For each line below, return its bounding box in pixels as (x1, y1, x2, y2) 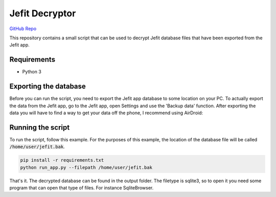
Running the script (9, 123, 70, 132)
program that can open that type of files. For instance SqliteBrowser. (9, 184, 154, 191)
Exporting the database (9, 82, 86, 91)
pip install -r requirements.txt (20, 157, 104, 163)
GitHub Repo (9, 26, 37, 32)
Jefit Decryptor (9, 8, 76, 19)
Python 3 (22, 69, 42, 75)
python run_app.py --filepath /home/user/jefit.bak (20, 164, 153, 170)
